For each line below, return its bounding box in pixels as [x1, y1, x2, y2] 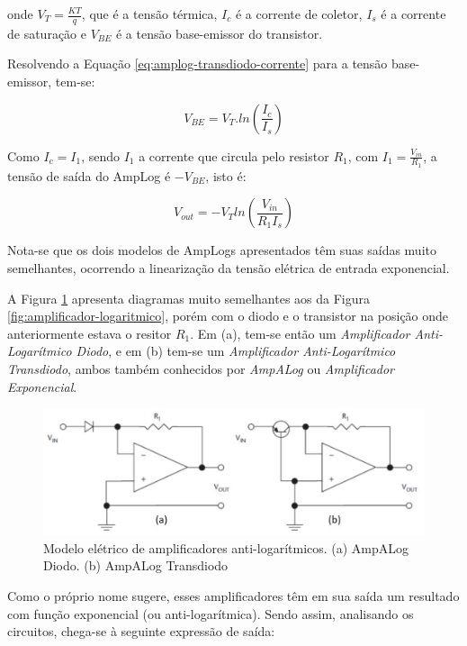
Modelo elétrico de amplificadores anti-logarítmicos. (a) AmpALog [43, 538, 409, 557]
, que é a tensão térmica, [81, 5, 218, 23]
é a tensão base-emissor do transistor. [115, 23, 323, 42]
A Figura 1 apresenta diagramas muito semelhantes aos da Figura [7, 288, 371, 307]
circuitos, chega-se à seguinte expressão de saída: [7, 622, 275, 641]
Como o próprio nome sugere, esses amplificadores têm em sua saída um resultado [7, 587, 460, 605]
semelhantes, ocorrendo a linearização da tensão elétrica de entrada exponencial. [7, 259, 450, 278]
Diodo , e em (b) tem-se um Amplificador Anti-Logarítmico [76, 341, 396, 360]
